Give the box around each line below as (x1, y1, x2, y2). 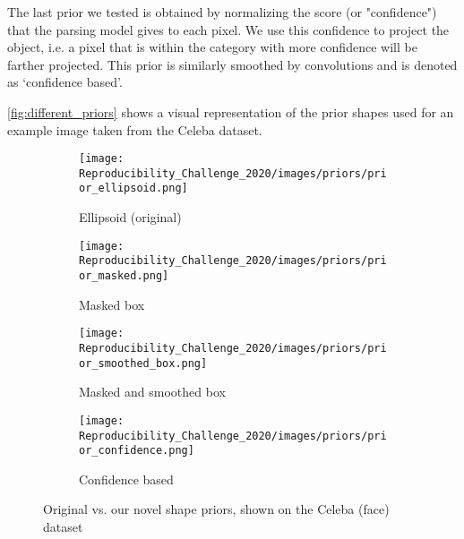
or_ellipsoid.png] (79, 182, 188, 195)
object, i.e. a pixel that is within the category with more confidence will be (7, 38, 417, 56)
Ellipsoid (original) (79, 208, 182, 227)
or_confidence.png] (79, 444, 194, 458)
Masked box (79, 295, 145, 313)
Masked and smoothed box (79, 382, 226, 401)
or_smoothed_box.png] (79, 356, 208, 370)
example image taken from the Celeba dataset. (7, 120, 262, 139)
